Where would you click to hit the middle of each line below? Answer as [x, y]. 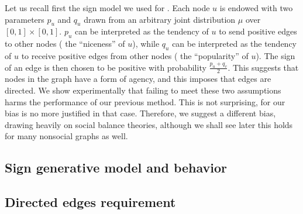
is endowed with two [256, 8]
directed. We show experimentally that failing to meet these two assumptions [143, 90]
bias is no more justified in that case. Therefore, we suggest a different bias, [140, 113]
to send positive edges [258, 31]
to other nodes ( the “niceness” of [65, 44]
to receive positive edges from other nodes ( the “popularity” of [135, 55]
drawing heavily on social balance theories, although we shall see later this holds [149, 124]
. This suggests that [263, 67]
